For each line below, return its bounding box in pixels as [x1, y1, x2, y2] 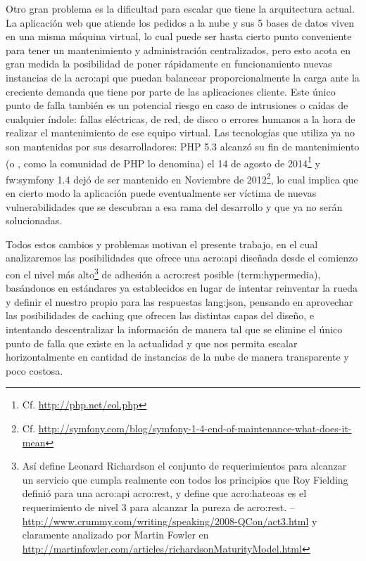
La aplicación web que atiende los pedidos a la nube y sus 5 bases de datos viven [6, 15, 354, 30]
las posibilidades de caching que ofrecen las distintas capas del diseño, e [6, 308, 315, 323]
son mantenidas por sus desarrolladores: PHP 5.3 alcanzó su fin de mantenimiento [6, 138, 360, 153]
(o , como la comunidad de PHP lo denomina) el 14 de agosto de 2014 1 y [6, 153, 320, 170]
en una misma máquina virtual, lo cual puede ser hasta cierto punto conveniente [6, 29, 352, 44]
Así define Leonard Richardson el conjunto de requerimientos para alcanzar [22, 458, 347, 473]
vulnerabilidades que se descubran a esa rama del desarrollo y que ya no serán [6, 199, 343, 214]
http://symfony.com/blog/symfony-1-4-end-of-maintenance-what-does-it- [38, 421, 352, 435]
